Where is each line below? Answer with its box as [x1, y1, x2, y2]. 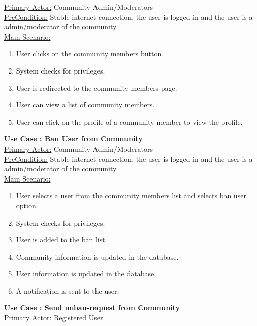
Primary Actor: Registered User [4, 312, 103, 323]
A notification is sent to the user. [16, 285, 119, 296]
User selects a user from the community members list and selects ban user [16, 190, 246, 201]
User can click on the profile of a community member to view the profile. [16, 116, 243, 127]
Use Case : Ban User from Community [4, 133, 143, 144]
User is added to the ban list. [16, 234, 107, 245]
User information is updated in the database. [16, 268, 156, 279]
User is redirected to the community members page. [16, 82, 177, 93]
